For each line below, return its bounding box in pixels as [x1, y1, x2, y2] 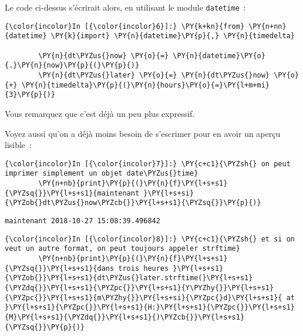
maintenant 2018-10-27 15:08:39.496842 [5, 216, 160, 225]
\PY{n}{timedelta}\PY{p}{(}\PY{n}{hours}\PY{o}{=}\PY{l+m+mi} [21, 80, 270, 89]
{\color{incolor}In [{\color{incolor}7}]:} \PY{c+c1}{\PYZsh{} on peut [5, 159, 291, 168]
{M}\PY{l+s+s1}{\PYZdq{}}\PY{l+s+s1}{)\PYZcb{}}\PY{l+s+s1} [5, 313, 245, 321]
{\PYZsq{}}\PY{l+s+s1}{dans [5, 264, 115, 273]
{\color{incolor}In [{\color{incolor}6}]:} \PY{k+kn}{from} [5, 22, 245, 31]
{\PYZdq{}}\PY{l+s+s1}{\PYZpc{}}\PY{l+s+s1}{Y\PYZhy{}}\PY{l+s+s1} [5, 283, 274, 292]
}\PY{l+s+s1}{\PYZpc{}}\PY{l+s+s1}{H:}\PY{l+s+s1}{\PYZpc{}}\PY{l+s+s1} [5, 303, 295, 312]
